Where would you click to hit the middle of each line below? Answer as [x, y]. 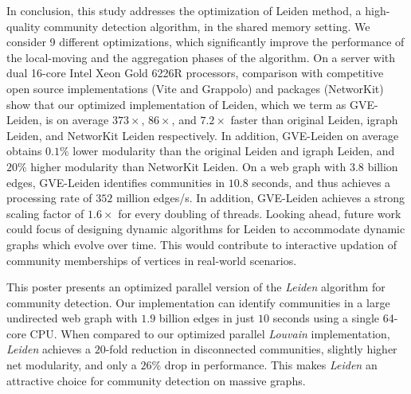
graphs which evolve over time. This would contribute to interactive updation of [202, 244]
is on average [77, 120]
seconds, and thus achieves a [321, 182]
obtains [24, 151]
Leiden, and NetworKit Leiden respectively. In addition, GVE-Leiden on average [203, 135]
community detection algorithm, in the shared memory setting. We [207, 26]
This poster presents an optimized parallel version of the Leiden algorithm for [196, 287]
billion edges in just [207, 318]
